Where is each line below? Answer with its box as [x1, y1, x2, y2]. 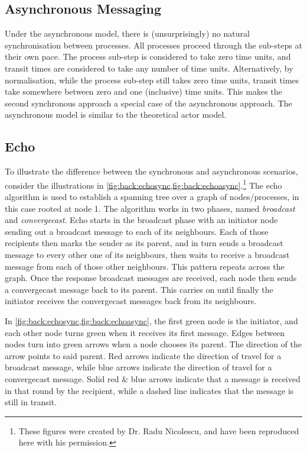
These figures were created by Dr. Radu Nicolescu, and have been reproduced [18, 424, 299, 437]
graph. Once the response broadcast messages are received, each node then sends [5, 272, 297, 284]
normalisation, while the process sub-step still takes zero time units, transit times [5, 73, 299, 86]
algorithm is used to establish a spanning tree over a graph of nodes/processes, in [5, 191, 299, 202]
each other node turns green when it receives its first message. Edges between [5, 326, 285, 338]
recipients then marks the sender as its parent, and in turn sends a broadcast [5, 237, 283, 249]
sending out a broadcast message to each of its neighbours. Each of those [5, 225, 269, 237]
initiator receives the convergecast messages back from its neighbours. [5, 295, 257, 307]
